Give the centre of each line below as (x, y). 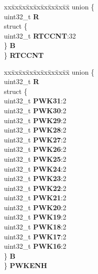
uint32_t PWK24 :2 (35, 168)
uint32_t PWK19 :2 (35, 217)
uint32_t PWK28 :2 (35, 130)
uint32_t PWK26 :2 (35, 149)
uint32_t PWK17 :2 (35, 236)
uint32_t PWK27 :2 (35, 139)
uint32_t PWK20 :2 (35, 207)
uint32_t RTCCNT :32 (40, 35)
